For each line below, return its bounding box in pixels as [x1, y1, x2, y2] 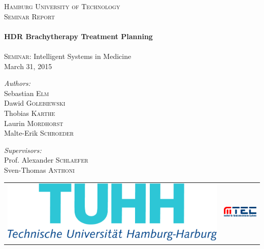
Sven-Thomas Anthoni [4, 164, 75, 175]
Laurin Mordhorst [4, 117, 63, 128]
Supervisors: [4, 144, 42, 155]
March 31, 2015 [4, 60, 52, 71]
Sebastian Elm [4, 87, 49, 98]
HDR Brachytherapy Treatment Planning [4, 30, 153, 41]
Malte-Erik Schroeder [4, 128, 74, 138]
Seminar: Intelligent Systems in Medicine [4, 50, 131, 61]
